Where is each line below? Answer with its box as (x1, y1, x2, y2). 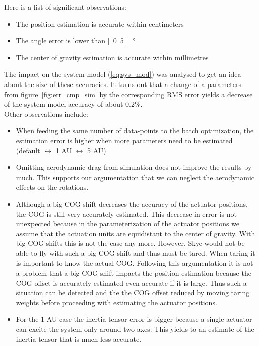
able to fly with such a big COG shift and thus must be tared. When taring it (16, 247, 255, 258)
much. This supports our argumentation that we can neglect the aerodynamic (16, 171, 255, 182)
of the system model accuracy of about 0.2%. (4, 99, 143, 109)
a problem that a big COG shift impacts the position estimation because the (16, 268, 251, 278)
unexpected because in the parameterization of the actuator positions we (16, 218, 240, 229)
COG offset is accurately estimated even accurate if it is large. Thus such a (16, 277, 247, 288)
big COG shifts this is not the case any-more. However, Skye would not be (16, 238, 245, 248)
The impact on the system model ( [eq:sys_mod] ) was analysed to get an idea (4, 69, 241, 79)
